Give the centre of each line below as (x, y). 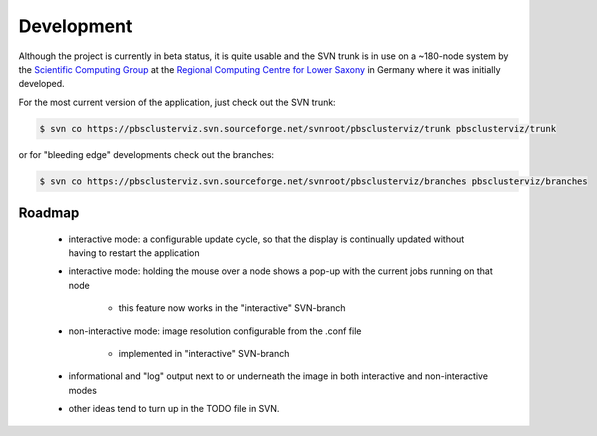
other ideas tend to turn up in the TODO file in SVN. (174, 409)
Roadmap (49, 213)
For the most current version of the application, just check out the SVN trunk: (177, 102)
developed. (41, 84)
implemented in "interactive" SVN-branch (204, 354)
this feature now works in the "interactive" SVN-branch (232, 308)
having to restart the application (134, 253)
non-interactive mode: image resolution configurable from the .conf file (215, 331)
